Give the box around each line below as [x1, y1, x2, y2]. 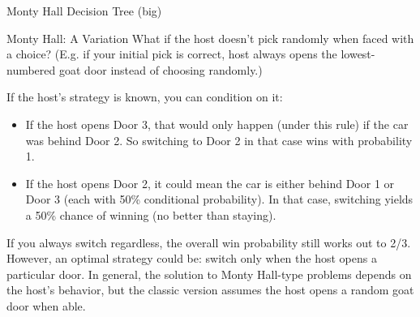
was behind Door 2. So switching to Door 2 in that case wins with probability [25, 131, 413, 148]
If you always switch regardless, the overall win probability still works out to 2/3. [6, 233, 411, 251]
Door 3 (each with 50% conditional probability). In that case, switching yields [25, 191, 414, 208]
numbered [6, 61, 56, 78]
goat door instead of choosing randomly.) [58, 61, 263, 78]
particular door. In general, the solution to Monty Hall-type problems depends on [6, 265, 412, 282]
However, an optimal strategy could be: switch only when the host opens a [6, 250, 377, 267]
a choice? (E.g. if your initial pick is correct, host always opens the [6, 45, 337, 62]
